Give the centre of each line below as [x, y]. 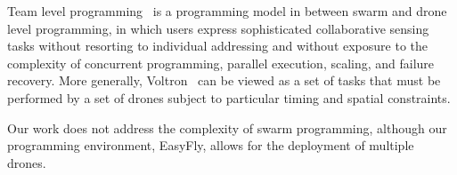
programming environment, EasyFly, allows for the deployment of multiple [211, 145]
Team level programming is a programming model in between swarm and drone [227, 11]
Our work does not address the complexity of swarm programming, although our [227, 127]
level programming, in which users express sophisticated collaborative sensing [218, 28]
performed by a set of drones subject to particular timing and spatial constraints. [229, 97]
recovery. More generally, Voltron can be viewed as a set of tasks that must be [224, 80]
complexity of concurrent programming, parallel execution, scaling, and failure [221, 63]
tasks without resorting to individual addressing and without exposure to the [218, 46]
